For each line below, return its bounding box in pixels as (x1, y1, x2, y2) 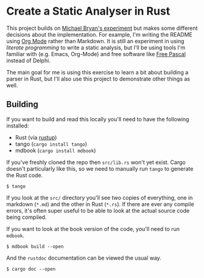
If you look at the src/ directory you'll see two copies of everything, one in (6, 194, 193, 201)
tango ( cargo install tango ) (15, 140, 87, 148)
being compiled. (6, 213, 47, 221)
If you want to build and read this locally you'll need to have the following (6, 115, 189, 123)
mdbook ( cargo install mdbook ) (15, 146, 96, 154)
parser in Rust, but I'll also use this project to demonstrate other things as (6, 75, 191, 82)
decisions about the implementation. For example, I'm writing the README (6, 30, 193, 38)
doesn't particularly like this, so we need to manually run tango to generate (6, 165, 194, 172)
